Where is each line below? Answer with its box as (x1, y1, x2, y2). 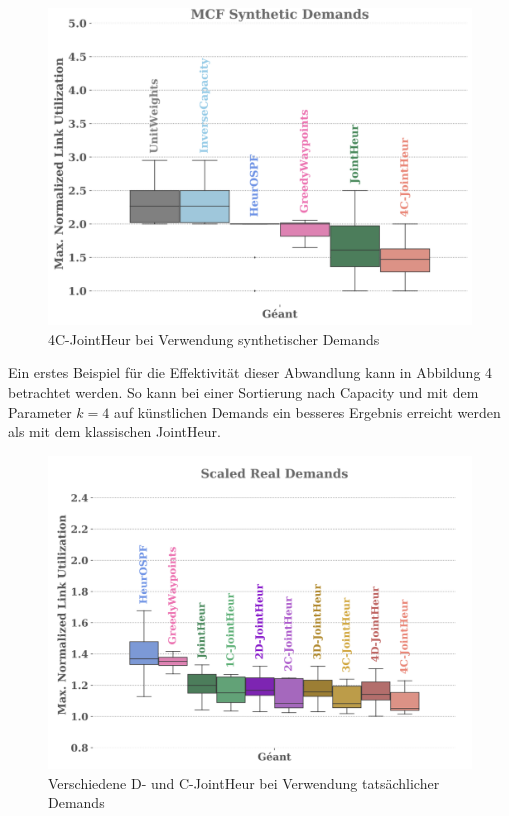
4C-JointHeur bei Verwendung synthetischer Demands (48, 328, 380, 349)
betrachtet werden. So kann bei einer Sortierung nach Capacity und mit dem (8, 381, 479, 402)
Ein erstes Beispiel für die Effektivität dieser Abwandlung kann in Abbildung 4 (8, 362, 493, 383)
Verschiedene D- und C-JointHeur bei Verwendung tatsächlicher (48, 772, 440, 793)
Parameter (8, 401, 72, 422)
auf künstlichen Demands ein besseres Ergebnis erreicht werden (113, 401, 501, 422)
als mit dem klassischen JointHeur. (8, 421, 221, 442)
